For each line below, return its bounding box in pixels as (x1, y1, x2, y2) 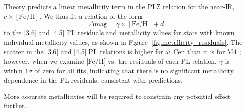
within (4, 65, 23, 75)
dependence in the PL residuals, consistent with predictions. (4, 75, 183, 85)
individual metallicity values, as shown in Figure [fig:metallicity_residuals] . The (4, 37, 243, 47)
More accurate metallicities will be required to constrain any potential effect (4, 91, 231, 101)
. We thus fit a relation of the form (39, 11, 143, 21)
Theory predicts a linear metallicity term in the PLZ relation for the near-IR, (4, 1, 235, 11)
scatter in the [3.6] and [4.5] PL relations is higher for (4, 46, 163, 56)
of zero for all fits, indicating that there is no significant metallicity (35, 65, 234, 75)
